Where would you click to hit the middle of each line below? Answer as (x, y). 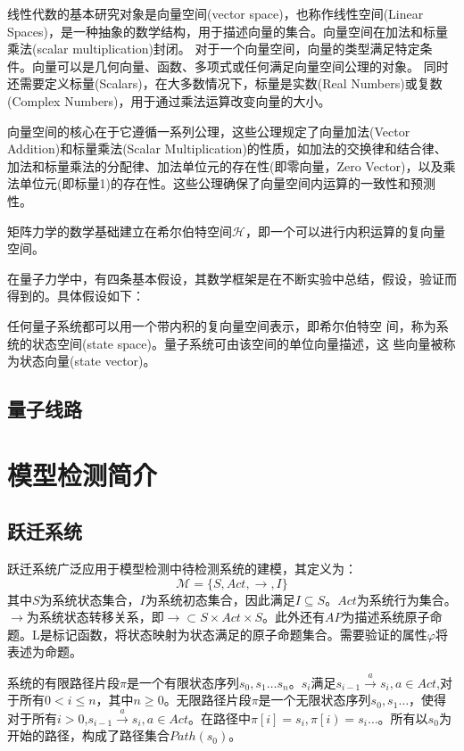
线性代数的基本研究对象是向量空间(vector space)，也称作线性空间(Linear (215, 13)
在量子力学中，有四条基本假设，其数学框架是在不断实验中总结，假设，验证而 (232, 278)
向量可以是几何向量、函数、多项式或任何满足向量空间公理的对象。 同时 (240, 66)
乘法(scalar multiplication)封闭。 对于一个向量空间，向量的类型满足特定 (214, 49)
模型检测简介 (83, 474)
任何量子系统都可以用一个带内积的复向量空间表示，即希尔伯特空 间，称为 (222, 325)
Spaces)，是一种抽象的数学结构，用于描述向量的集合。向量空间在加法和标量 (228, 31)
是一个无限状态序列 (315, 700)
